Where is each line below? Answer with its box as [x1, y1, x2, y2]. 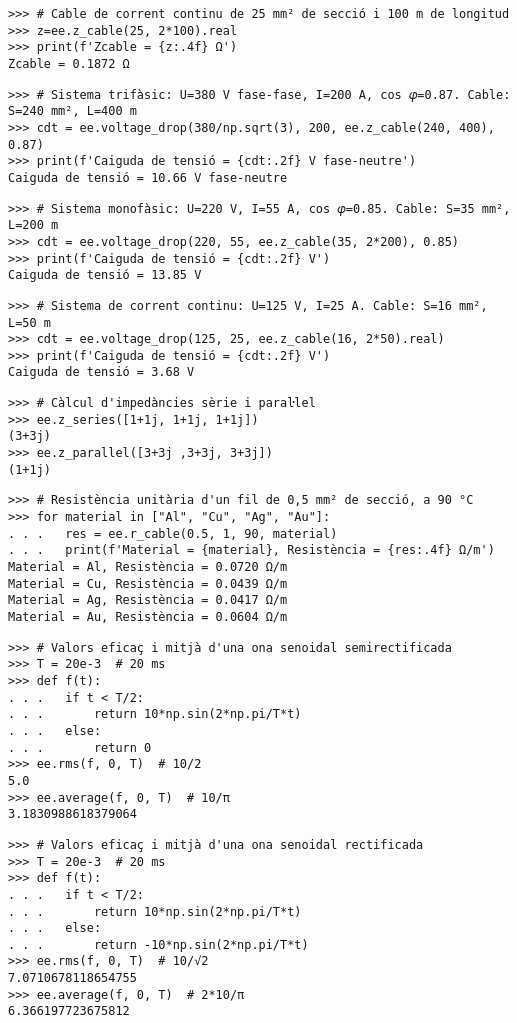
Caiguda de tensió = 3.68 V [8, 365, 195, 380]
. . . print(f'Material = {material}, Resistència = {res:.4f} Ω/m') [8, 543, 495, 558]
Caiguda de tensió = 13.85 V [8, 268, 202, 283]
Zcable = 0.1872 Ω [8, 56, 130, 71]
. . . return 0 [8, 740, 152, 755]
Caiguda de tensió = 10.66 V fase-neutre [8, 170, 288, 185]
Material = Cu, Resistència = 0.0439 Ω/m [8, 576, 288, 591]
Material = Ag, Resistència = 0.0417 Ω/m [8, 593, 288, 608]
